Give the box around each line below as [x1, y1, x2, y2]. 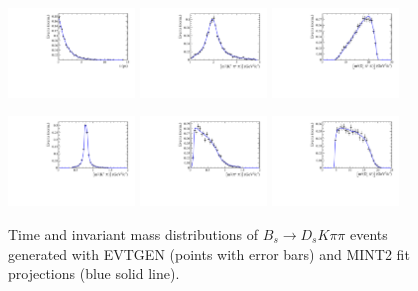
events [350, 223, 388, 244]
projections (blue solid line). [8, 263, 180, 284]
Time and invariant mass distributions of [8, 223, 259, 244]
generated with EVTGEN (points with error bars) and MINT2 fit [8, 243, 410, 264]
